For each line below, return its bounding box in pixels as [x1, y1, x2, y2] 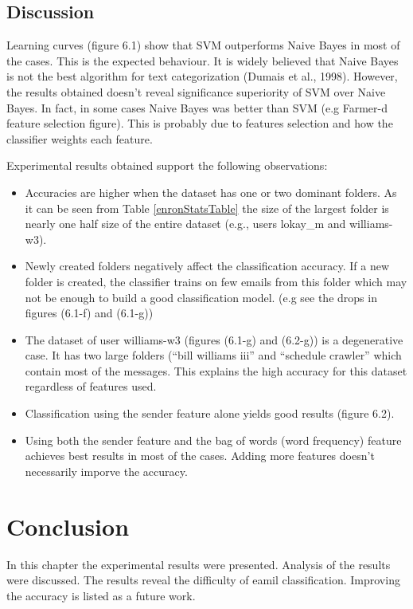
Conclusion [6, 509, 130, 542]
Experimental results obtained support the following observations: [6, 157, 328, 174]
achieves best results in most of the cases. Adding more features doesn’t [25, 447, 375, 464]
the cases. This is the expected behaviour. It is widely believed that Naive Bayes [6, 52, 399, 69]
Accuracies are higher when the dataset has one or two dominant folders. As [25, 183, 397, 200]
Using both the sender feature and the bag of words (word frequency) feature [25, 431, 402, 448]
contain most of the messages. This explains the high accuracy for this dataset [25, 362, 407, 379]
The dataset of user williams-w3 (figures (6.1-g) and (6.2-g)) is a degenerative [25, 331, 403, 348]
